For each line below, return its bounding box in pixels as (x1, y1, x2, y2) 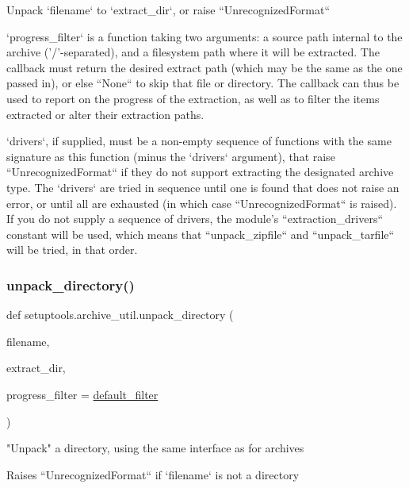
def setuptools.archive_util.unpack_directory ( (6, 306, 234, 323)
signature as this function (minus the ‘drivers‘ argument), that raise (6, 148, 335, 164)
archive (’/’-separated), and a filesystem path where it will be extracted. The (6, 44, 380, 60)
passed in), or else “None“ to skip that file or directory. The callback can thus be (6, 75, 399, 91)
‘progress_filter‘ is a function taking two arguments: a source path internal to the (6, 28, 403, 44)
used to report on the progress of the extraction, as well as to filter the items (6, 90, 380, 106)
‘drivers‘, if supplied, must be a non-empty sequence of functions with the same (6, 133, 392, 149)
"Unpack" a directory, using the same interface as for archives (6, 440, 304, 456)
